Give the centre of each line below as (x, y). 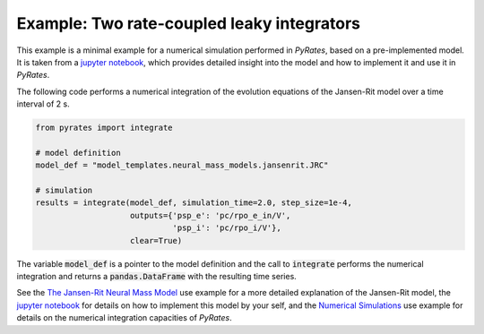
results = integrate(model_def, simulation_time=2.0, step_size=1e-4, (194, 203)
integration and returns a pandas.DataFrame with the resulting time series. (157, 276)
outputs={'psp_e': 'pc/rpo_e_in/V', (211, 215)
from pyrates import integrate (104, 128)
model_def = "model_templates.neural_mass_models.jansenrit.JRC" (182, 165)
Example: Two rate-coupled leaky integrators (189, 23)
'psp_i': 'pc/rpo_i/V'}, (227, 228)
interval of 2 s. (43, 104)
